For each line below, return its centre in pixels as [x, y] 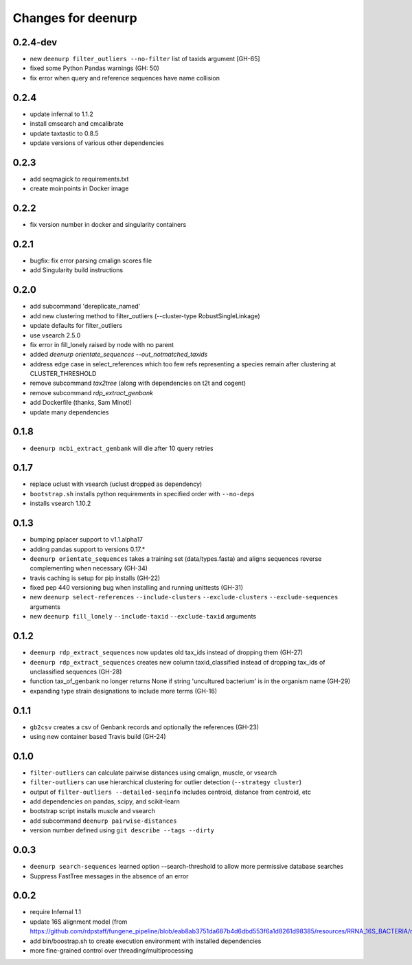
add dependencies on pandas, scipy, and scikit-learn [105, 801]
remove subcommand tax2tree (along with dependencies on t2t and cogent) [138, 383]
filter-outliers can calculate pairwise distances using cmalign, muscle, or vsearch [153, 773]
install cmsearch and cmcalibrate [77, 124]
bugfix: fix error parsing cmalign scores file [91, 260]
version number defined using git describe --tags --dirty [122, 830]
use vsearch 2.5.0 [55, 335]
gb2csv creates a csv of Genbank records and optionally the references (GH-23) [145, 727]
